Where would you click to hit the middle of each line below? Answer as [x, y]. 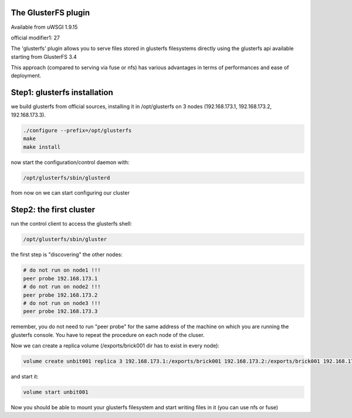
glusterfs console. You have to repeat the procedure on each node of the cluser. [108, 335]
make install [42, 147]
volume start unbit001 [56, 392]
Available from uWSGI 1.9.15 [44, 27]
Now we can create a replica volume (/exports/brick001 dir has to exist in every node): [115, 346]
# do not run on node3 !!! [62, 303]
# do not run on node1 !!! [62, 270]
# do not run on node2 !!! [62, 287]
